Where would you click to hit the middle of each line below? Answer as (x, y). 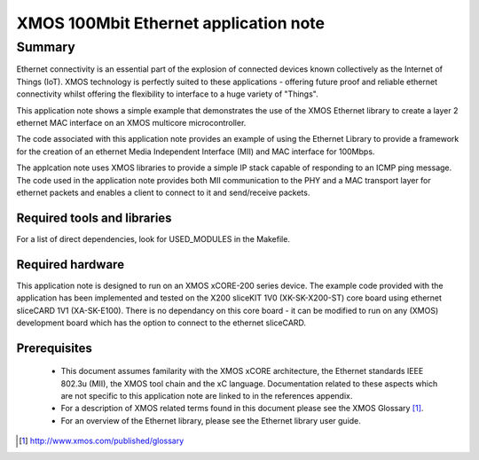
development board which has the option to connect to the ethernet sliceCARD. (161, 323)
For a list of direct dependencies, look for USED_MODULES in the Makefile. (153, 238)
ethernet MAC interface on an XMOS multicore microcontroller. (131, 122)
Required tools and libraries (94, 218)
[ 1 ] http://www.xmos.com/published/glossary (102, 441)
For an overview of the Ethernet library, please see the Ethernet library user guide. (211, 420)
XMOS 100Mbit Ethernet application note (171, 23)
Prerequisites (54, 348)
